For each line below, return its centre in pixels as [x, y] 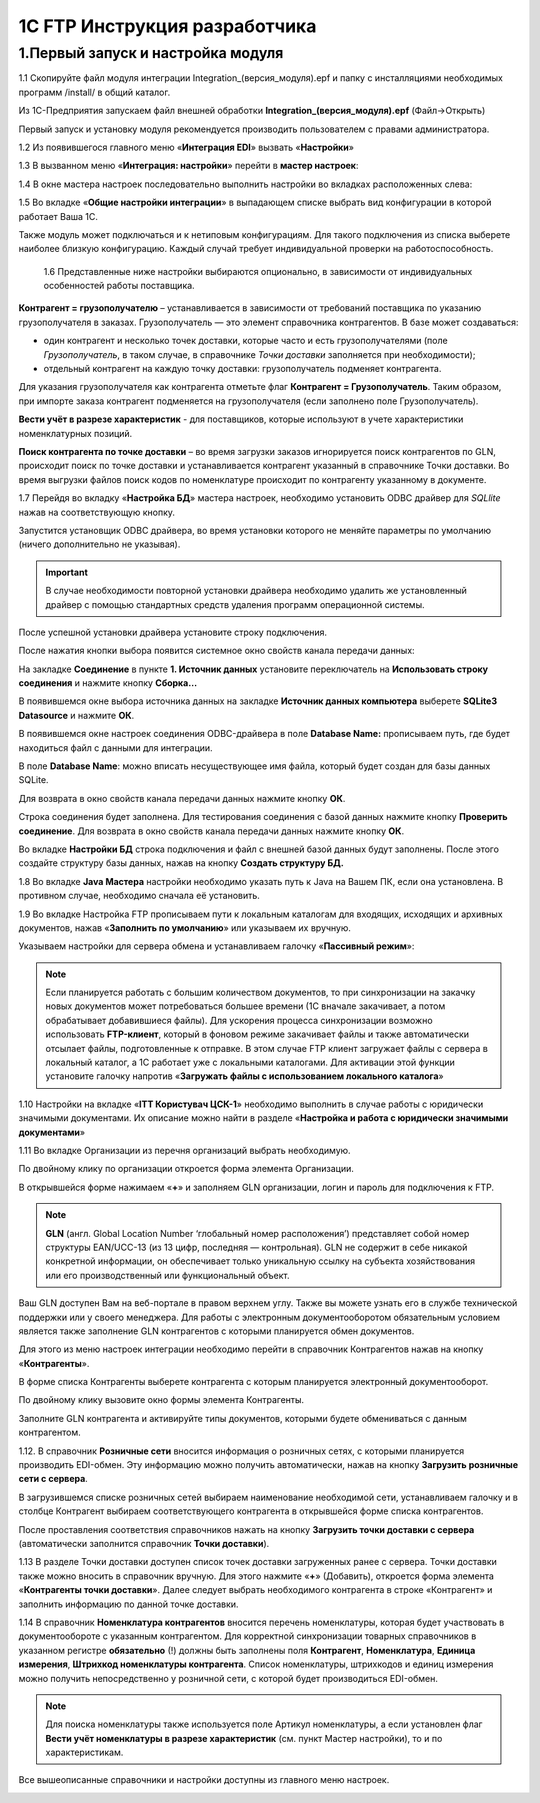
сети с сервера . [53, 1479]
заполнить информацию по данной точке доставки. [128, 1604]
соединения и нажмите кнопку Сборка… [108, 683]
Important [67, 572]
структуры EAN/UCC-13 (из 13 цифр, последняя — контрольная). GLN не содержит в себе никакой [256, 1247]
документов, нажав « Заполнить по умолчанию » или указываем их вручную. [185, 927]
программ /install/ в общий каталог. [94, 92]
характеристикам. [84, 1752]
